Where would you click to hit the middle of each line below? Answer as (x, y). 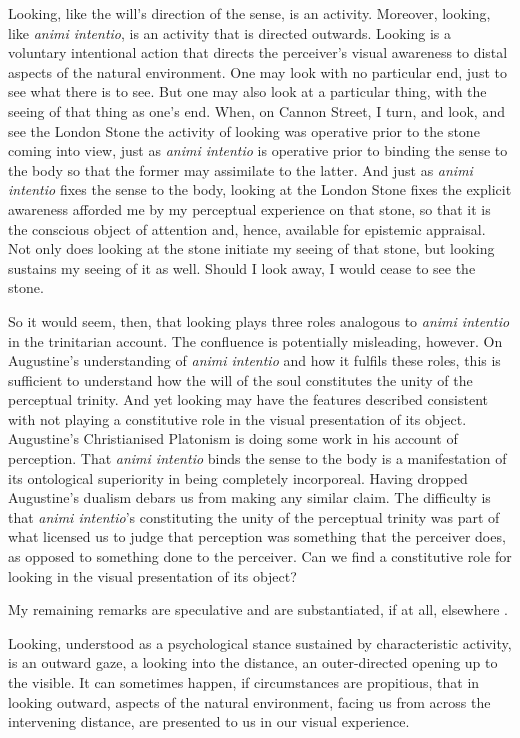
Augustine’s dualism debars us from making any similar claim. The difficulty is (249, 497)
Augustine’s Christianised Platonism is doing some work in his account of (233, 438)
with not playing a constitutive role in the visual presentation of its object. (237, 418)
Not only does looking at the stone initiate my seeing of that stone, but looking (251, 248)
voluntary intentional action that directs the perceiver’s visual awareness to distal (258, 52)
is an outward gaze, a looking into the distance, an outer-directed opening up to (253, 662)
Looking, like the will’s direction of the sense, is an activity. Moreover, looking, (249, 13)
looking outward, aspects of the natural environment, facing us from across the (249, 701)
